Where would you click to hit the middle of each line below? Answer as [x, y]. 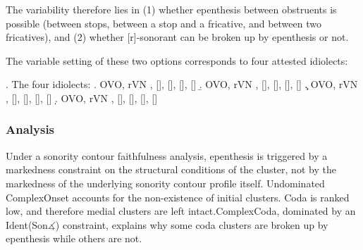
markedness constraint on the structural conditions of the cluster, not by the [171, 169]
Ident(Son [27, 224]
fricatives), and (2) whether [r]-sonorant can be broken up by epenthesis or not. [177, 37]
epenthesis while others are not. [74, 238]
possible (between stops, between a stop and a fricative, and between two [164, 23]
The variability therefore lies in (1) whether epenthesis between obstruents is [171, 9]
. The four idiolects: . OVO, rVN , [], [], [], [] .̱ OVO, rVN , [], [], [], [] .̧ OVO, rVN [182, 84]
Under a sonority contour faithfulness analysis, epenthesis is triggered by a [167, 155]
